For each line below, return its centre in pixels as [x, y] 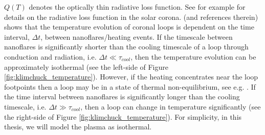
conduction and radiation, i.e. [50, 56]
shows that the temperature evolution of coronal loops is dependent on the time [129, 27]
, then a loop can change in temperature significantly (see [171, 106]
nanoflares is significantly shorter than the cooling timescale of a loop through [126, 47]
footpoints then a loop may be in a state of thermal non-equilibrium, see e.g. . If [130, 86]
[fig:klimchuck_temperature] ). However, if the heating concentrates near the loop [131, 77]
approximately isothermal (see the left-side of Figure [86, 66]
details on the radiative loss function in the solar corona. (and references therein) [131, 17]
